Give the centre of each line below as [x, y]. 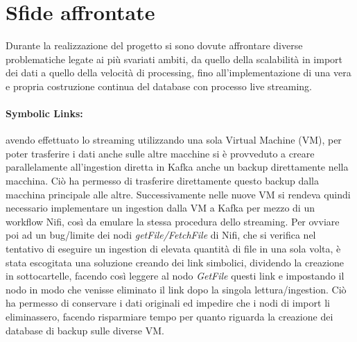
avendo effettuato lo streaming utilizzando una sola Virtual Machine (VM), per [174, 140]
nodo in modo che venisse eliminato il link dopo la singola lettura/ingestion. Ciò [176, 289]
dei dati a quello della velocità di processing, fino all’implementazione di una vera [178, 72]
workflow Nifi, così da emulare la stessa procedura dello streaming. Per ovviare [173, 221]
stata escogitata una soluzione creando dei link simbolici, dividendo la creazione [175, 262]
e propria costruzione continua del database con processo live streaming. [159, 86]
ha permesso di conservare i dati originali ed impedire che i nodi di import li [168, 303]
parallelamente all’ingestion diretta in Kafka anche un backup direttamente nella [177, 167]
